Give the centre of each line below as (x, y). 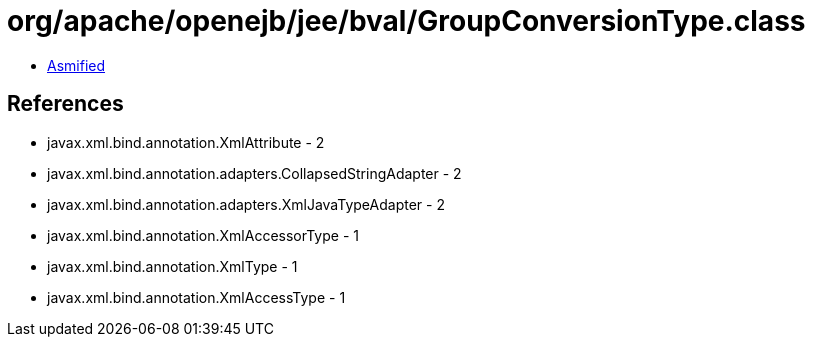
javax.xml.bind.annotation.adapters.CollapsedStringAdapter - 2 (254, 173)
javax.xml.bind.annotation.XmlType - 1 (172, 266)
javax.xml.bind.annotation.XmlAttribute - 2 (186, 142)
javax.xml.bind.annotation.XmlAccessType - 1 (196, 297)
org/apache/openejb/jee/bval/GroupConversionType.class (406, 21)
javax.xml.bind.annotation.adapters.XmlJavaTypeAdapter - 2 (246, 204)
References (65, 104)
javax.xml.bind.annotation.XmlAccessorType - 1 (203, 235)
